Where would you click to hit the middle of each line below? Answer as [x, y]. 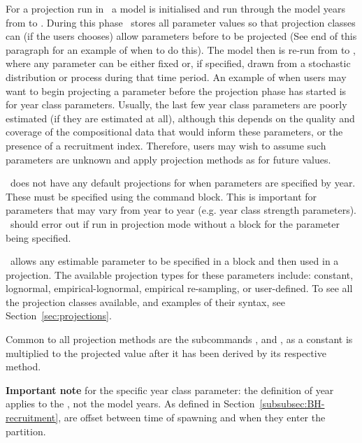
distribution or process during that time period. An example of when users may [176, 77]
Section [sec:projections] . [59, 315]
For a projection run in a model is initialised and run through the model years [176, 8]
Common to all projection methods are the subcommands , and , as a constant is [179, 339]
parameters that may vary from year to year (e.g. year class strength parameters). [181, 210]
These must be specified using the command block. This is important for [161, 196]
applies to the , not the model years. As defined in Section [130, 404]
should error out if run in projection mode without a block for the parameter [175, 223]
